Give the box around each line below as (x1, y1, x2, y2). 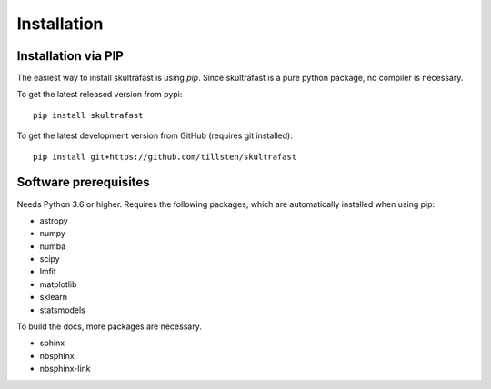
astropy (39, 214, 68, 226)
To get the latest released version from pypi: (16, 89, 183, 100)
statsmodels (39, 304, 85, 315)
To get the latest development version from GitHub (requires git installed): (16, 130, 293, 141)
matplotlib (39, 278, 77, 290)
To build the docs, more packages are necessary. (16, 321, 202, 332)
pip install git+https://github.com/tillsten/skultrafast (33, 151, 297, 162)
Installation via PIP (16, 48, 125, 64)
